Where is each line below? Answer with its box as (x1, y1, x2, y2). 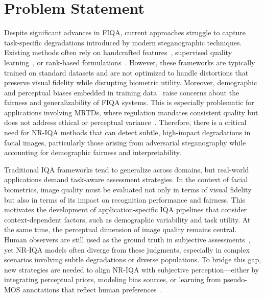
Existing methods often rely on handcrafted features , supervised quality (4, 47, 232, 58)
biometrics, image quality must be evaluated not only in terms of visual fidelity (4, 184, 252, 195)
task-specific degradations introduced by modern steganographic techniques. (4, 37, 242, 47)
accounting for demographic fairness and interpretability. (4, 147, 181, 158)
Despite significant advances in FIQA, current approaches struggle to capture (4, 27, 246, 38)
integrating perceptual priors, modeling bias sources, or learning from (4, 274, 221, 285)
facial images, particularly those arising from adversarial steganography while (4, 137, 246, 147)
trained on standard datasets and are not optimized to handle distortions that (4, 67, 249, 78)
